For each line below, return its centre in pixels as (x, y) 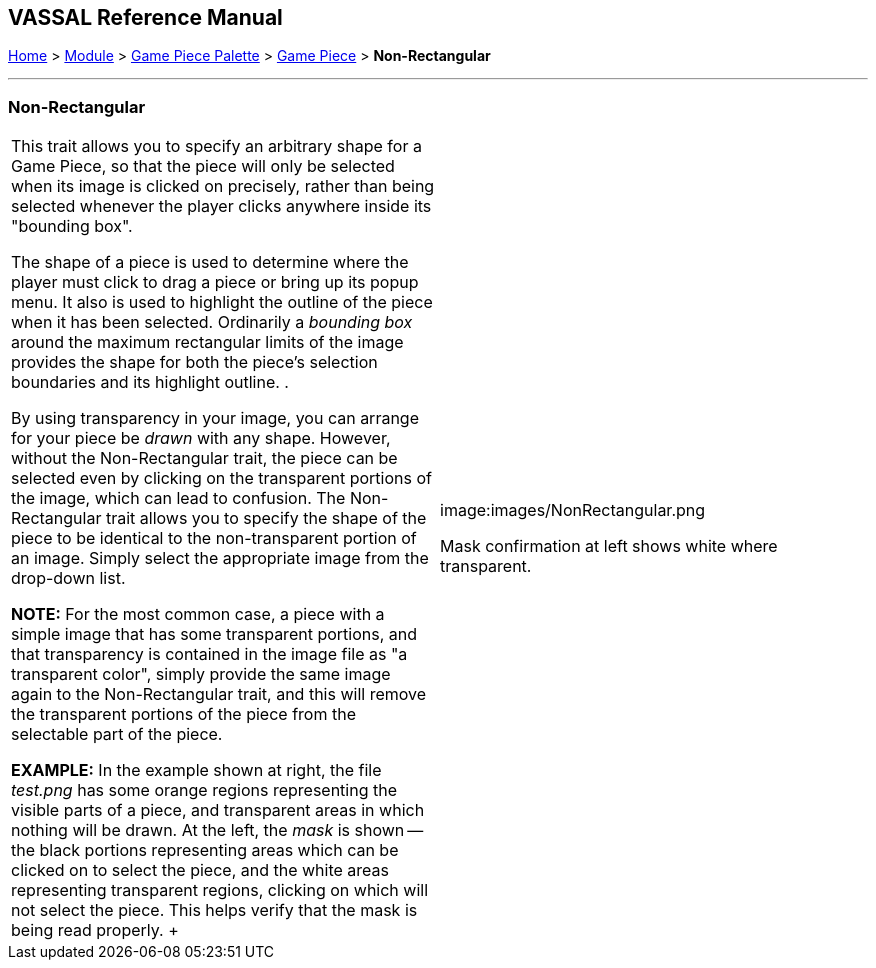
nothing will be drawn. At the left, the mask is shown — (217, 830)
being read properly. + (95, 930)
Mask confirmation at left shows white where (609, 546)
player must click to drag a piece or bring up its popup (215, 282)
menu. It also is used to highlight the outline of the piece (222, 302)
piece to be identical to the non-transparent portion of (214, 538)
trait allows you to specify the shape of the (266, 518)
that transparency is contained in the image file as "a (209, 654)
